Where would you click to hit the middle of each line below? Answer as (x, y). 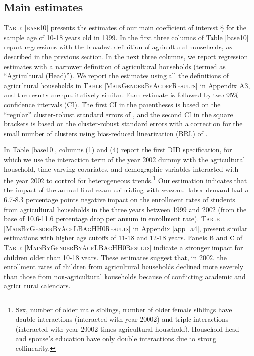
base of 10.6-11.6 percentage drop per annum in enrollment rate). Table (112, 219)
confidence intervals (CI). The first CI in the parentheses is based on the (112, 104)
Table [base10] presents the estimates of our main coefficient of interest (111, 28)
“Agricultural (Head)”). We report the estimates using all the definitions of (116, 76)
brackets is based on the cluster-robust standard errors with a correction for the (123, 124)
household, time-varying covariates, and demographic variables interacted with (121, 169)
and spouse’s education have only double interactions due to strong (116, 338)
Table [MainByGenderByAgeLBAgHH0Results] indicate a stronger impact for (124, 247)
